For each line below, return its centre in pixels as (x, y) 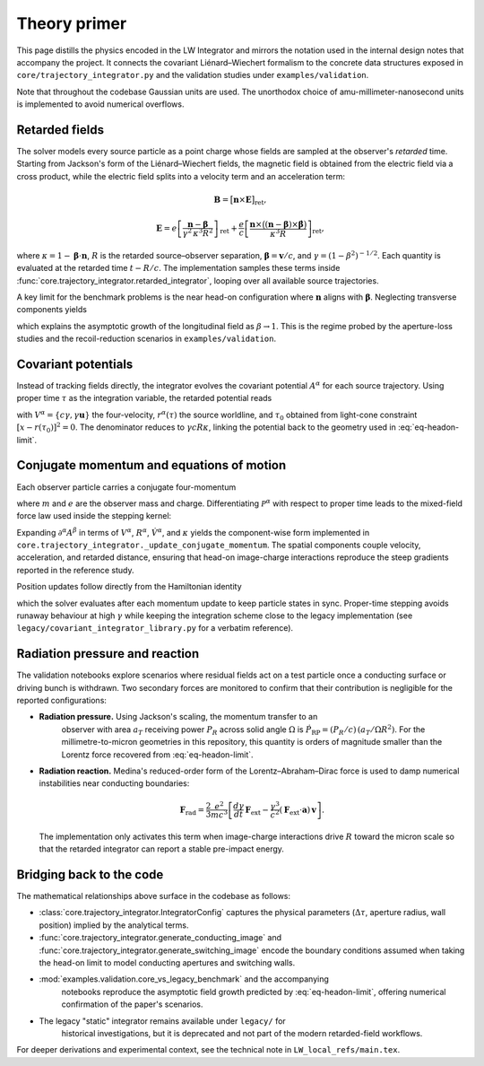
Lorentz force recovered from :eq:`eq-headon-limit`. (158, 755)
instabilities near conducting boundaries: (114, 783)
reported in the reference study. (75, 570)
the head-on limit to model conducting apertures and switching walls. (167, 962)
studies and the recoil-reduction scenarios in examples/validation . (147, 339)
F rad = (192, 810)
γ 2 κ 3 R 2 (198, 232)
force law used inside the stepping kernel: (94, 516)
